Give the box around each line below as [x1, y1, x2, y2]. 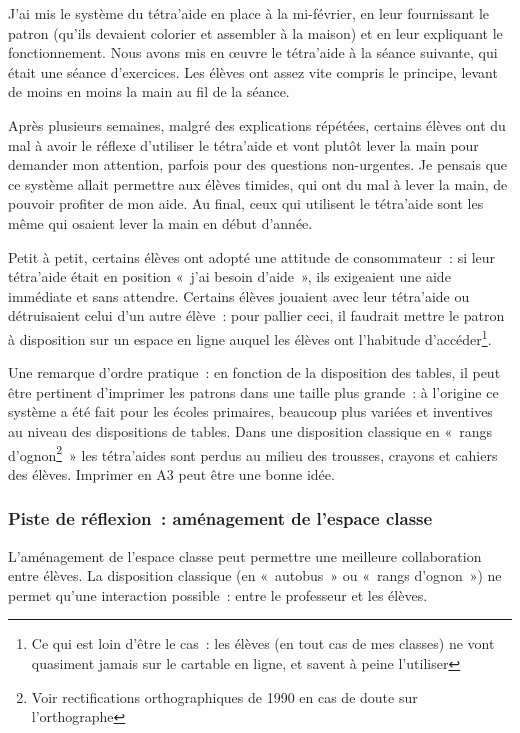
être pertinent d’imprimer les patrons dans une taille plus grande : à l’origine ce [8, 381, 499, 402]
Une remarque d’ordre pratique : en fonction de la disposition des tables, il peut [8, 362, 501, 383]
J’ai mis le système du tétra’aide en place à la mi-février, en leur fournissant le [8, 3, 490, 23]
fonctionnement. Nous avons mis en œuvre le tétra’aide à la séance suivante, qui [8, 42, 498, 63]
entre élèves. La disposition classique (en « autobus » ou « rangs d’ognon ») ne [8, 565, 502, 586]
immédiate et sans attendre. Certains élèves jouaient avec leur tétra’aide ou [8, 285, 470, 306]
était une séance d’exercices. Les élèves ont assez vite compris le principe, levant [8, 61, 498, 82]
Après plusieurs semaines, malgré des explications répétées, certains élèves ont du [8, 114, 506, 135]
